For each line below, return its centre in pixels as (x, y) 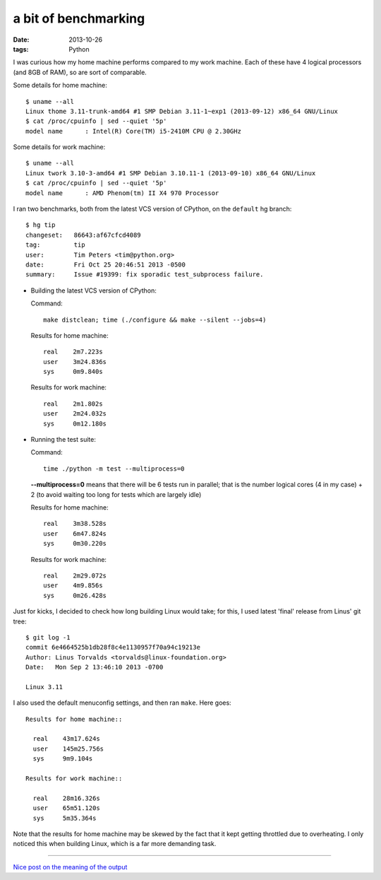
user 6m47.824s (75, 533)
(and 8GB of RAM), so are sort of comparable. (80, 72)
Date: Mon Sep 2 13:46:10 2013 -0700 (95, 667)
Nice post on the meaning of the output (70, 867)
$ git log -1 (48, 637)
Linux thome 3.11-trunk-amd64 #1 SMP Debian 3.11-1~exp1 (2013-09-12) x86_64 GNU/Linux (182, 111)
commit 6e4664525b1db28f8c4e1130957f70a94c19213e (113, 647)
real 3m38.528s (75, 524)
